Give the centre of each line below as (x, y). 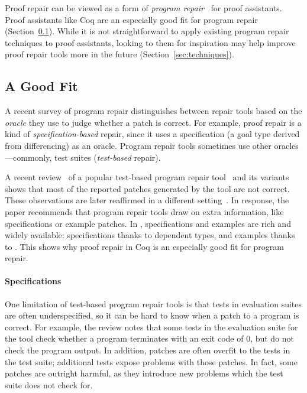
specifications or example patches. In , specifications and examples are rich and (148, 223)
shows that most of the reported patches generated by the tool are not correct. (147, 188)
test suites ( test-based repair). (107, 157)
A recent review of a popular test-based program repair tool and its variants (147, 177)
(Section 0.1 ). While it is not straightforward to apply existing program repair (147, 31)
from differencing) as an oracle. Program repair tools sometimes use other (138, 145)
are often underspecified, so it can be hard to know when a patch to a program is (152, 315)
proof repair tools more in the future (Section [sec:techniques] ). (119, 54)
